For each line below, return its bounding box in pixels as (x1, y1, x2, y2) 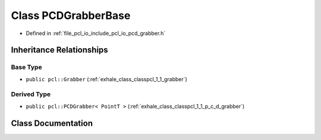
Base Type (11, 63, 42, 71)
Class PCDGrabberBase (11, 9, 131, 22)
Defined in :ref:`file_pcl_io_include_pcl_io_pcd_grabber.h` (26, 30, 166, 37)
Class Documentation (11, 118, 93, 128)
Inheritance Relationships (11, 45, 108, 55)
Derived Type (11, 90, 51, 98)
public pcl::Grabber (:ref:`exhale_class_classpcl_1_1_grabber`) (26, 75, 187, 82)
